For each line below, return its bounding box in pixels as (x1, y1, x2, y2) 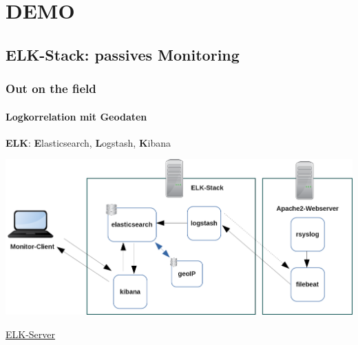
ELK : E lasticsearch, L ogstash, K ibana (6, 135, 171, 149)
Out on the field (6, 80, 96, 97)
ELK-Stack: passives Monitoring (6, 43, 240, 65)
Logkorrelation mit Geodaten (6, 109, 147, 123)
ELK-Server (6, 326, 56, 341)
